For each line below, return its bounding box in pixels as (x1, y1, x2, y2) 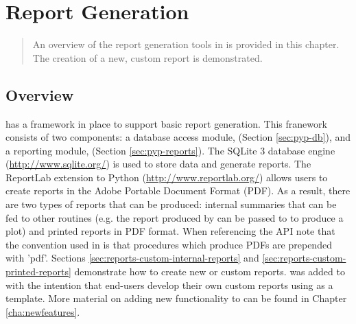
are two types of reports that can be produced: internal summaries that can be (5, 197, 337, 211)
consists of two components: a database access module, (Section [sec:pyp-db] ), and (5, 130, 351, 144)
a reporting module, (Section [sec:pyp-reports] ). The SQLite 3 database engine (5, 143, 335, 157)
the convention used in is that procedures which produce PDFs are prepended (5, 237, 332, 251)
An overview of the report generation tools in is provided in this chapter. (32, 37, 340, 51)
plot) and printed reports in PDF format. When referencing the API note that (5, 224, 335, 238)
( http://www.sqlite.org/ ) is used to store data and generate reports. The (5, 157, 311, 171)
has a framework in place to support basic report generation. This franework (5, 116, 327, 130)
